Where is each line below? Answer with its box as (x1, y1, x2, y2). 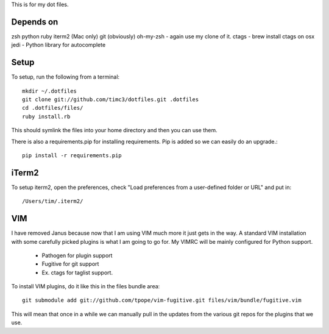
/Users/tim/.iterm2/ (22, 198, 83, 205)
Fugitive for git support (41, 260, 99, 268)
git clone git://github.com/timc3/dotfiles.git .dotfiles (22, 96, 199, 103)
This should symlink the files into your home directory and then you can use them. (11, 127, 218, 134)
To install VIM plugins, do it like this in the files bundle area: (11, 283, 160, 290)
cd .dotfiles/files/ (22, 104, 83, 112)
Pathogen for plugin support (41, 252, 113, 259)
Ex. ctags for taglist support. (41, 269, 113, 276)
